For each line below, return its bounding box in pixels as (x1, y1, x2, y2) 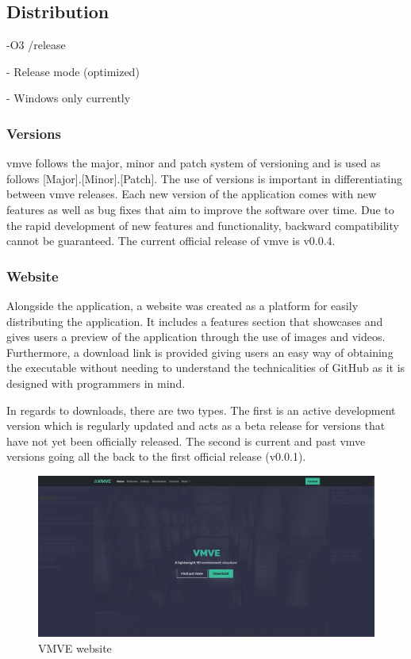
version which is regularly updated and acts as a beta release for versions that (6, 417, 386, 434)
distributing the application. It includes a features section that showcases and (6, 312, 383, 329)
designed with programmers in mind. (6, 374, 186, 391)
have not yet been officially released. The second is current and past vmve (6, 432, 366, 449)
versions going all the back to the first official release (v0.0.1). (6, 448, 306, 465)
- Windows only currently (6, 90, 131, 106)
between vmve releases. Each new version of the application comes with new (6, 186, 377, 202)
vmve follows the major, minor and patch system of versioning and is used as (6, 155, 381, 171)
